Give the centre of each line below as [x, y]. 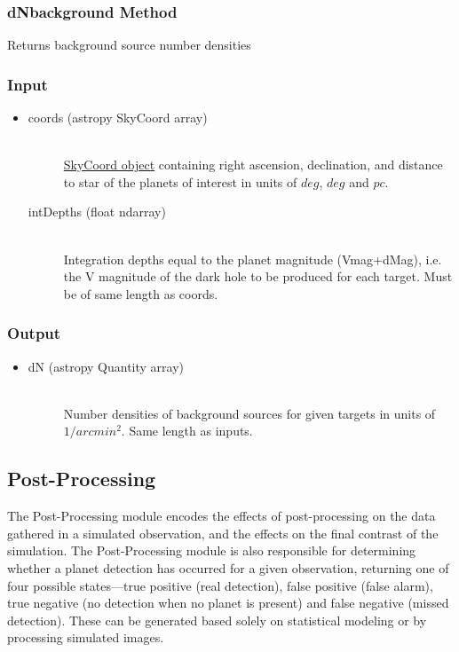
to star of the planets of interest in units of [180, 181]
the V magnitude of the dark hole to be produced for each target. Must [258, 276]
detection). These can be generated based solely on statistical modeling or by [217, 620]
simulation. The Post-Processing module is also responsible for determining [212, 550]
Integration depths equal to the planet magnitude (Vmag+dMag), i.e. [253, 259]
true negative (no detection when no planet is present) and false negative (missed [228, 603]
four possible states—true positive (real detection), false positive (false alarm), [220, 585]
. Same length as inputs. [187, 431]
